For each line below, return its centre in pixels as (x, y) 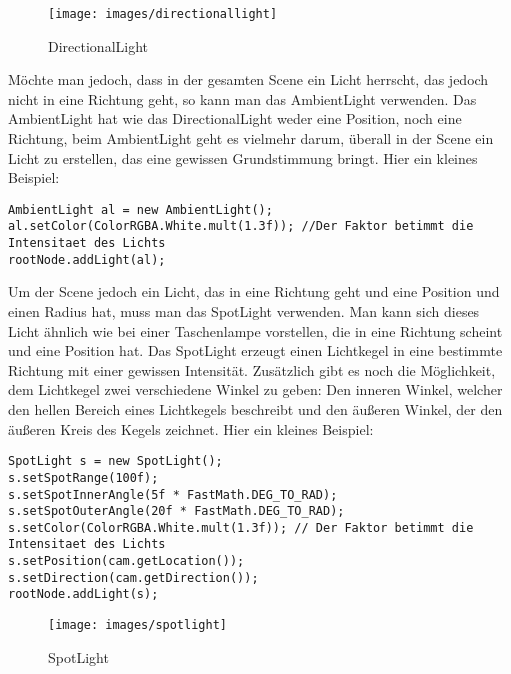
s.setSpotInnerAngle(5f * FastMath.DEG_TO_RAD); (173, 494)
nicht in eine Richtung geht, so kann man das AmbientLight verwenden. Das (242, 98)
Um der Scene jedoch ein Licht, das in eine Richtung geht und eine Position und (254, 291)
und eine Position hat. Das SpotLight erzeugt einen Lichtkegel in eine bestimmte (255, 350)
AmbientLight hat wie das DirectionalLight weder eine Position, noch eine (235, 118)
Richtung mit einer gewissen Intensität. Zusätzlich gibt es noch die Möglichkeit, (252, 369)
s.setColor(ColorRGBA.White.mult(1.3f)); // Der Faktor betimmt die (241, 527)
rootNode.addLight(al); (87, 259)
